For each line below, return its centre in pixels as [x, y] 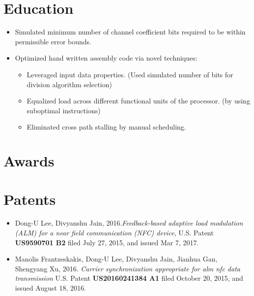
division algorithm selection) [69, 84]
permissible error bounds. [53, 41]
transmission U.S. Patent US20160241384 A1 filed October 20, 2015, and [129, 278]
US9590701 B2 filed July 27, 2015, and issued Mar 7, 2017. [107, 242]
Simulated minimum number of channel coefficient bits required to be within [130, 32]
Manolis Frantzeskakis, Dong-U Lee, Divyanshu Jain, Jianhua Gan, [116, 259]
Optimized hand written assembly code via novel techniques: [106, 58]
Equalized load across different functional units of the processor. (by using [138, 101]
